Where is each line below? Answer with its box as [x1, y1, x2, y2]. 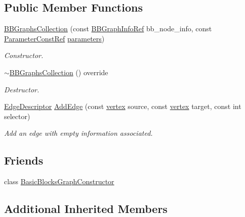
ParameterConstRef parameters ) [4, 33, 105, 43]
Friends [4, 152, 44, 168]
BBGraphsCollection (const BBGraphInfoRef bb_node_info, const [4, 23, 212, 34]
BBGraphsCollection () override [9, 67, 108, 77]
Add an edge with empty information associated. [4, 128, 153, 138]
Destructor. [4, 84, 39, 94]
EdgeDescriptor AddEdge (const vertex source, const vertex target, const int [4, 101, 241, 112]
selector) [4, 111, 30, 121]
